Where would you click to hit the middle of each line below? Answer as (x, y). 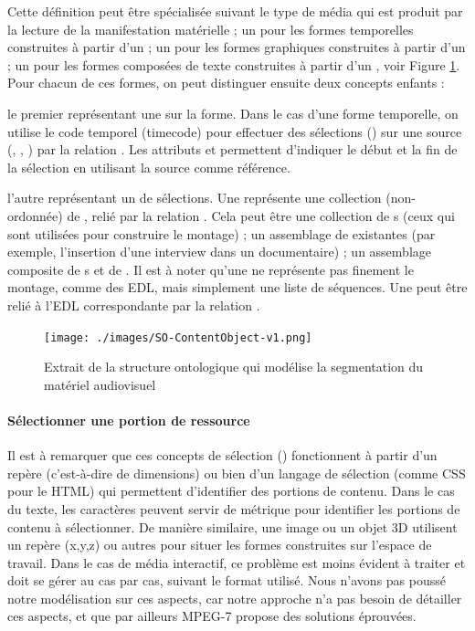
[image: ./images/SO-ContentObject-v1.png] (178, 337)
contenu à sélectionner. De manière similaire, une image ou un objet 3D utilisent (232, 526)
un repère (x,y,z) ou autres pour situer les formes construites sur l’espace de (220, 545)
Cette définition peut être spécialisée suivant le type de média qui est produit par (235, 11)
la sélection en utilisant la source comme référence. (149, 167)
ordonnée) (35, 215)
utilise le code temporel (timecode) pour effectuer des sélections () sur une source (235, 131)
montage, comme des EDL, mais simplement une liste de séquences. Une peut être (237, 287)
